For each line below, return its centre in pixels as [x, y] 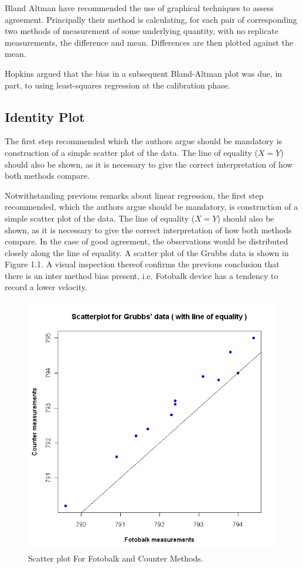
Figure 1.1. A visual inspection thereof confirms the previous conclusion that [142, 264]
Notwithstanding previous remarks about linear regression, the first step [134, 195]
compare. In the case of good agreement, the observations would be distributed [147, 241]
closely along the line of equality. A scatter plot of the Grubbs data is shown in [147, 252]
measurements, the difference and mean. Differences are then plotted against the [149, 42]
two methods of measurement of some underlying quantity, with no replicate [142, 31]
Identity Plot [45, 116]
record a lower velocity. [46, 287]
